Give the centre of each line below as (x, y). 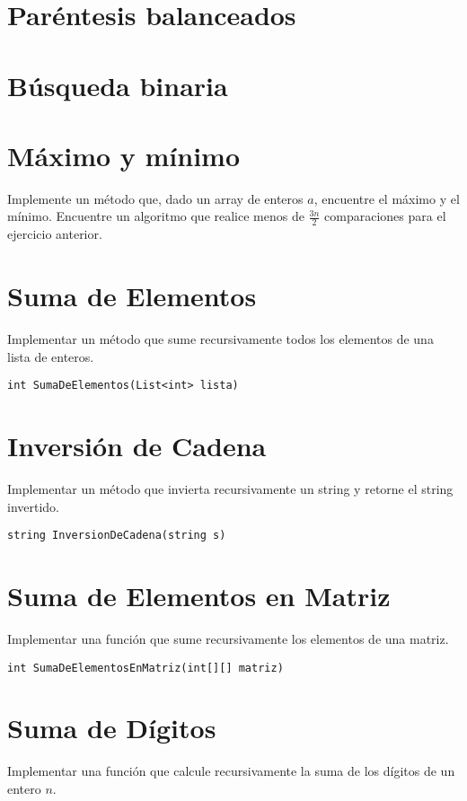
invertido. (34, 506)
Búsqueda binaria (118, 85)
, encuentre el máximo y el (387, 198)
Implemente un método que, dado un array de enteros (155, 198)
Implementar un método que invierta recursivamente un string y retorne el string (230, 488)
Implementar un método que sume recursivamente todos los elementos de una (220, 339)
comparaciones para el (385, 216)
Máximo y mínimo (124, 155)
